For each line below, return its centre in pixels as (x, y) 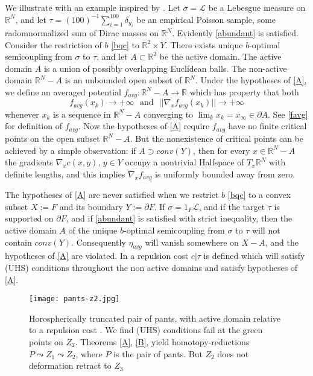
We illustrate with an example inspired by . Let (93, 7)
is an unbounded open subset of (123, 80)
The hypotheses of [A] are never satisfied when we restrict (112, 195)
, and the (282, 242)
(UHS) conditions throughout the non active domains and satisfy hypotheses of (151, 267)
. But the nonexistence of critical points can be (217, 138)
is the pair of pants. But (158, 353)
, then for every (222, 150)
